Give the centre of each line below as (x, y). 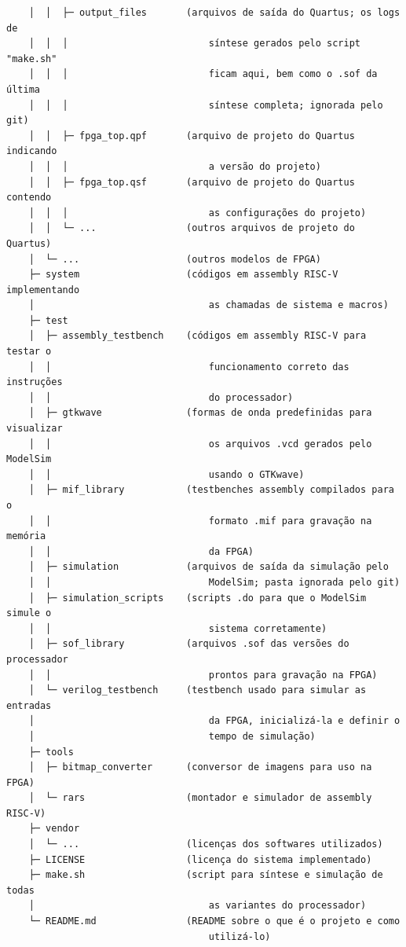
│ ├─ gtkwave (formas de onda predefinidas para (200, 413)
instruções (35, 382)
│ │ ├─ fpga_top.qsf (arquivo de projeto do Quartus (192, 182)
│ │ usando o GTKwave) (166, 474)
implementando (43, 290)
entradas (29, 705)
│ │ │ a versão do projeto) (175, 166)
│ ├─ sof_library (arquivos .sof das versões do (189, 644)
